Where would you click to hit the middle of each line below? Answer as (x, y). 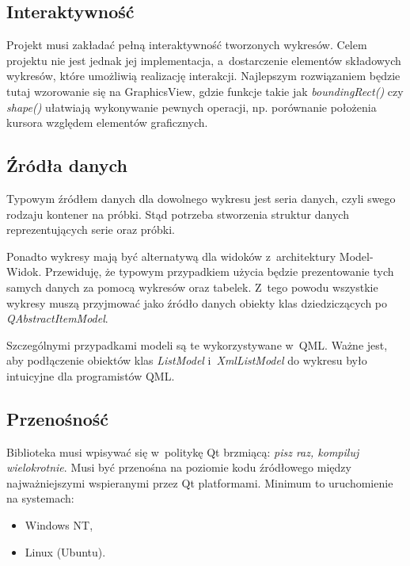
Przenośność (58, 418)
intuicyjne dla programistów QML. (91, 375)
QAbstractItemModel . (57, 318)
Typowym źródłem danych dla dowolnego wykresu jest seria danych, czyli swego (201, 198)
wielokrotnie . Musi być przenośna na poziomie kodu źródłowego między (179, 467)
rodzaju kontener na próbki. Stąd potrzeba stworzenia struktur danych (178, 214)
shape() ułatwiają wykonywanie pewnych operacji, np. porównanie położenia (192, 107)
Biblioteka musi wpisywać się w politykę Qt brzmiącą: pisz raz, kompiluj (183, 451)
